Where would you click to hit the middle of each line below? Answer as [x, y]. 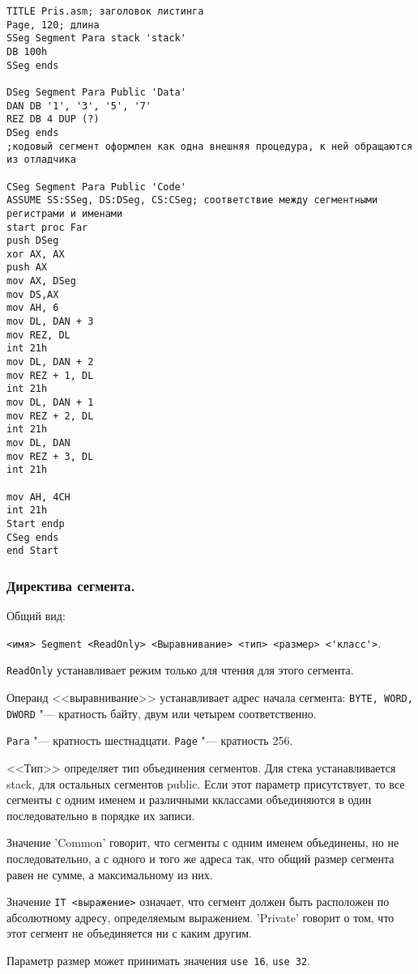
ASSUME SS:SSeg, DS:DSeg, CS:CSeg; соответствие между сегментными [192, 200]
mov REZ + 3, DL [50, 456]
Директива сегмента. [71, 585]
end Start [33, 551]
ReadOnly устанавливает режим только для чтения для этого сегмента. [180, 670]
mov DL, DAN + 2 [50, 362]
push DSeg [33, 241]
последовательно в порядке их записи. [101, 815]
